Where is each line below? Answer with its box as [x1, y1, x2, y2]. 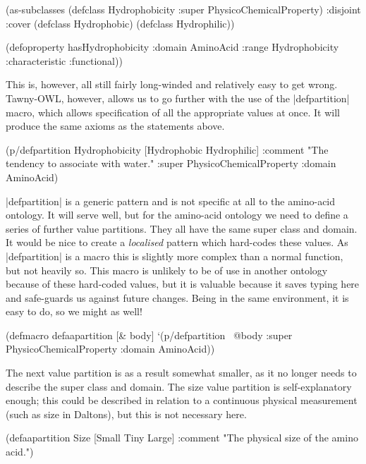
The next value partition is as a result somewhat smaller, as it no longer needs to [6, 365, 357, 380]
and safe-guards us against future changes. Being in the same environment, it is [6, 290, 349, 305]
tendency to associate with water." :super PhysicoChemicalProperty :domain [6, 156, 336, 171]
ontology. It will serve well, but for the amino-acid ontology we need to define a [6, 207, 348, 222]
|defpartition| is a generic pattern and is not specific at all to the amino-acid [6, 193, 336, 208]
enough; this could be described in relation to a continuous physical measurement [6, 393, 358, 408]
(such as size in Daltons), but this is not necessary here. [6, 406, 247, 421]
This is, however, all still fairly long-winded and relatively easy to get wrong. [6, 77, 338, 92]
